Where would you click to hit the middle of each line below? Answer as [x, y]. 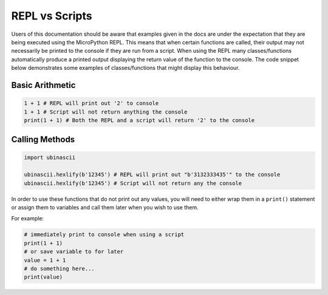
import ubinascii [50, 158]
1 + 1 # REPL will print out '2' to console [91, 103]
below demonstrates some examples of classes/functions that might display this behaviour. [125, 68]
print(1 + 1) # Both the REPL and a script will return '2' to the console [139, 120]
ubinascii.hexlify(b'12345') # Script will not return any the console [133, 183]
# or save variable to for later [74, 252]
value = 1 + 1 [45, 260]
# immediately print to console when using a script [104, 235]
